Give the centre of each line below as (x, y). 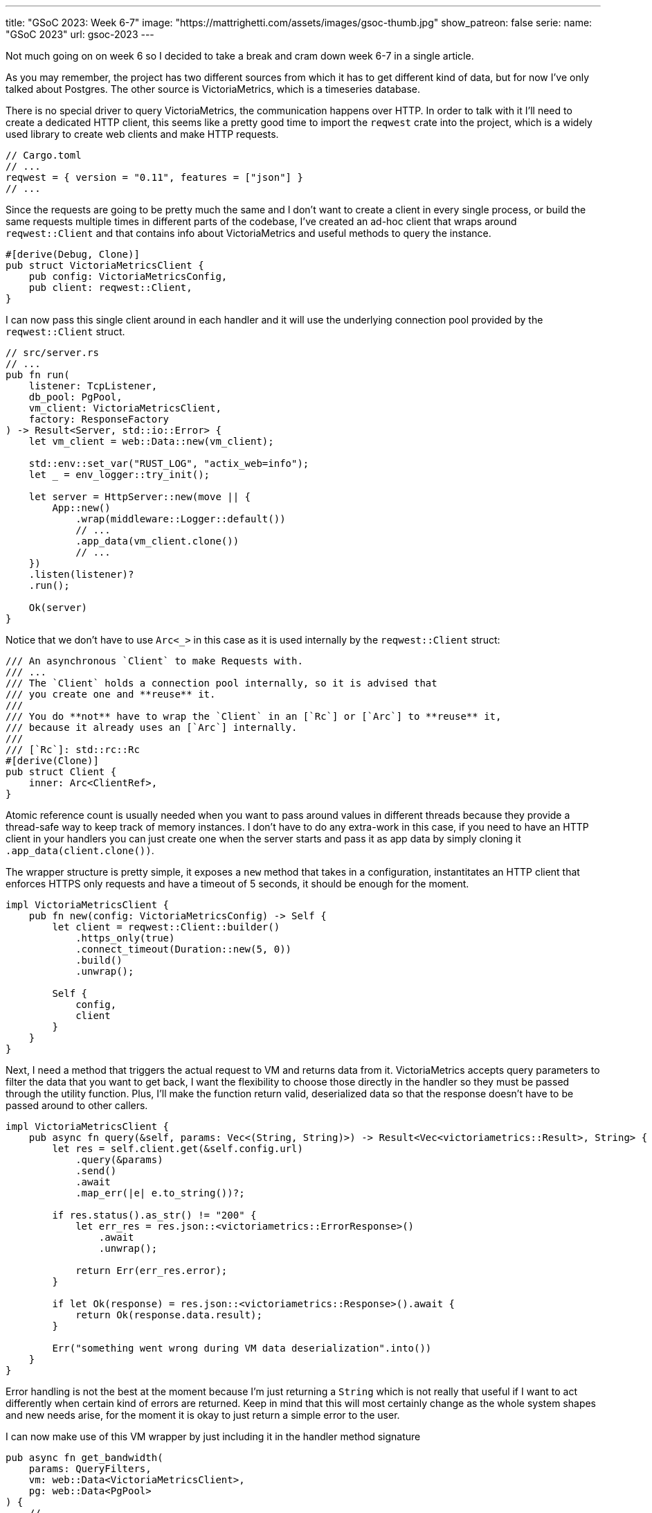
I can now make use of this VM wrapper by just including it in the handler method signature (213, 1436)
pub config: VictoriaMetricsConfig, (128, 276)
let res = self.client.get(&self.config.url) (178, 1149)
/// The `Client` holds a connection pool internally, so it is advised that (221, 683)
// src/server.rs (52, 353)
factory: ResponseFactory (99, 419)
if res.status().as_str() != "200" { (154, 1215)
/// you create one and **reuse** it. (111, 694)
